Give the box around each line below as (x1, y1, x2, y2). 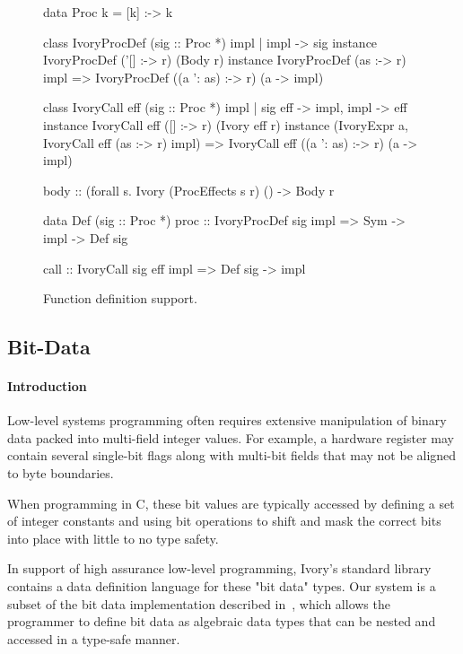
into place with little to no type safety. (7, 528, 219, 547)
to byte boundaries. (7, 464, 114, 483)
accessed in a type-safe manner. (7, 629, 180, 648)
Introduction (7, 377, 87, 396)
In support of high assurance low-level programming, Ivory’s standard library (7, 559, 432, 578)
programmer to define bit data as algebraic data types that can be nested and (7, 612, 436, 631)
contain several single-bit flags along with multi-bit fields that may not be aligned (7, 446, 457, 465)
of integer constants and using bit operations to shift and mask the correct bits (7, 511, 441, 530)
